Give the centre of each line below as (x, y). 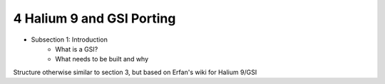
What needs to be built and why (102, 59)
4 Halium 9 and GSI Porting (94, 18)
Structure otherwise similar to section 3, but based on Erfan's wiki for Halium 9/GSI (135, 72)
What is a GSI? (77, 49)
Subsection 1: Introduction (70, 40)
